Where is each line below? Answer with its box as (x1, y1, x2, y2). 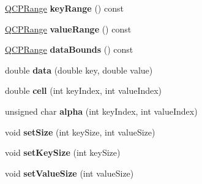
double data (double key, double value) (5, 63, 153, 76)
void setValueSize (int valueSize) (5, 166, 134, 179)
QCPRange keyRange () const (5, 2, 124, 14)
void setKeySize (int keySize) (5, 146, 121, 159)
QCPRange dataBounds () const (5, 43, 133, 56)
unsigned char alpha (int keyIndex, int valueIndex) (5, 104, 198, 117)
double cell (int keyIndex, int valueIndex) (5, 84, 162, 97)
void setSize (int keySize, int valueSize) (5, 125, 155, 138)
